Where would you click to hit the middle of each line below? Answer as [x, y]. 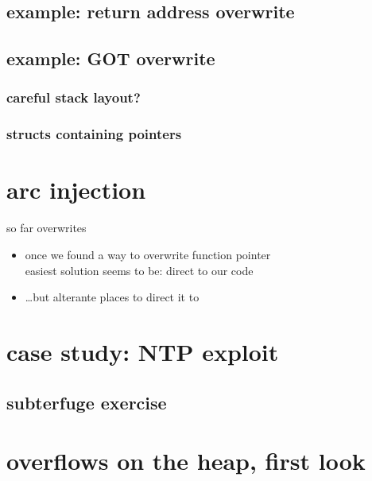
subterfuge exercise [87, 402]
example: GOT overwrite [111, 58]
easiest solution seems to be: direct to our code [139, 270]
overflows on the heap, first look [186, 461]
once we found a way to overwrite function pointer [148, 254]
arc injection [76, 190]
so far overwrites [46, 228]
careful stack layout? [74, 97]
